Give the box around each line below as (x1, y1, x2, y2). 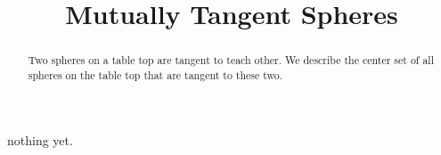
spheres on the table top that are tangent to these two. (28, 67, 283, 82)
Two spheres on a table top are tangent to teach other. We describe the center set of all (28, 53, 434, 68)
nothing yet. (7, 131, 73, 150)
